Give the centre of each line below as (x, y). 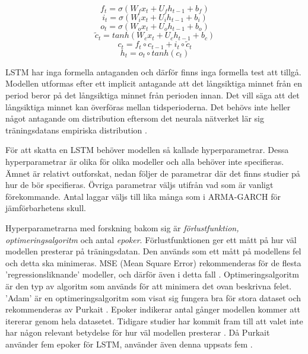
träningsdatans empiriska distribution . (76, 130)
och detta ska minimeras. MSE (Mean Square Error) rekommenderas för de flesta (153, 262)
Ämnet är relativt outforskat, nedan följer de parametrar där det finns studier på (153, 173)
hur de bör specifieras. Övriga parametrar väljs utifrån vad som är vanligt (139, 185)
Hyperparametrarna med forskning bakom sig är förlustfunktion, (122, 228)
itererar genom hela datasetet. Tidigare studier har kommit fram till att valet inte (154, 320)
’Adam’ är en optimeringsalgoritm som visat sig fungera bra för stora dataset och (153, 297)
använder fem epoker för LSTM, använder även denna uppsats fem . (129, 344)
